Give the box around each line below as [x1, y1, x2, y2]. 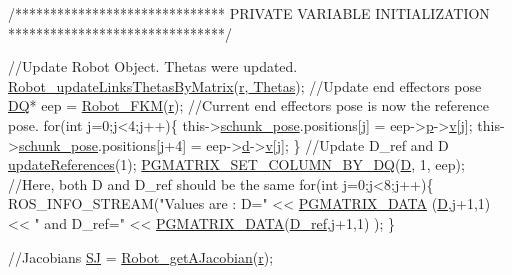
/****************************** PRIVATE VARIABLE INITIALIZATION [8, 3, 490, 23]
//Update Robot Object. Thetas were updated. [8, 56, 298, 77]
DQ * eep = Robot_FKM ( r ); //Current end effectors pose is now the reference [8, 95, 489, 116]
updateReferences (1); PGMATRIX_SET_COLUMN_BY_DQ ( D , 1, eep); [8, 154, 465, 175]
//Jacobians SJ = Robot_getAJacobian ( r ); [8, 246, 274, 267]
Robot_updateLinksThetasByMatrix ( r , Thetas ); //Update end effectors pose [8, 75, 482, 96]
